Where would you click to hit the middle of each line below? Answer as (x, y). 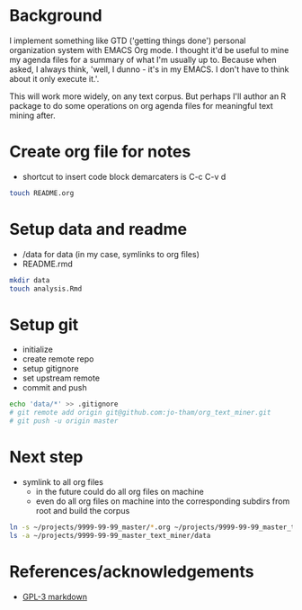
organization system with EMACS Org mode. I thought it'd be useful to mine (149, 49)
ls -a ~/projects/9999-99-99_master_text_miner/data (110, 535)
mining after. (32, 115)
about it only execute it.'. (54, 78)
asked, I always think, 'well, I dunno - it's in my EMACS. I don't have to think (149, 69)
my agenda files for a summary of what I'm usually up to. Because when (143, 59)
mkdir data (30, 280)
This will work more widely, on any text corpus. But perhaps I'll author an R (148, 96)
